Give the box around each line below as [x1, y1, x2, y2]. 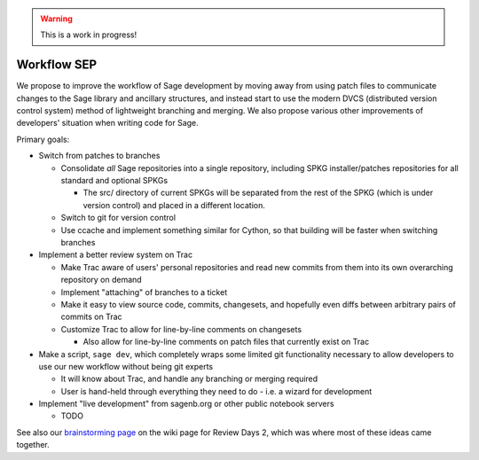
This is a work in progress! [40, 29, 137, 40]
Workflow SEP [16, 58, 98, 73]
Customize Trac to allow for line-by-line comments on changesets [60, 324, 302, 334]
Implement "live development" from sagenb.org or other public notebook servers [38, 399, 334, 409]
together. [16, 440, 51, 450]
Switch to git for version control [60, 213, 177, 223]
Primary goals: [16, 134, 70, 144]
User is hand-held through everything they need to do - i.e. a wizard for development [60, 386, 373, 396]
